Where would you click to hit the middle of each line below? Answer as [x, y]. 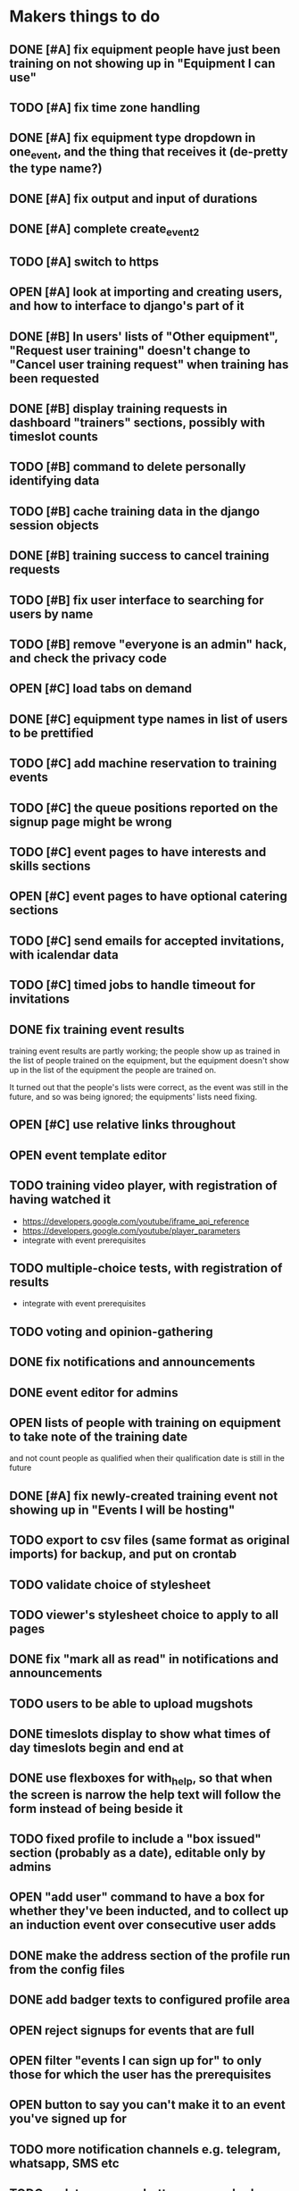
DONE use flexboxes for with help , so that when [141, 1780]
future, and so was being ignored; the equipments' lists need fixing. [133, 1096]
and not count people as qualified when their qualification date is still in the [147, 1458]
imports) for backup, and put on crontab [123, 1554]
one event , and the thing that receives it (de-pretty [149, 153]
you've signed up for [68, 2119]
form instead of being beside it [96, 1808]
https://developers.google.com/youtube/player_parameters [131, 1230]
